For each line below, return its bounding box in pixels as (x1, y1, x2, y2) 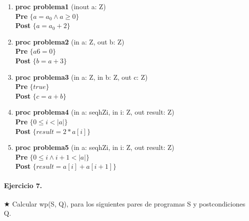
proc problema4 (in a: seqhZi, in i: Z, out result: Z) (15, 107, 174, 117)
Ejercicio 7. (4, 180, 42, 190)
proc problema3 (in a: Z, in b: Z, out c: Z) (15, 72, 148, 82)
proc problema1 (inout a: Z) (15, 1, 106, 11)
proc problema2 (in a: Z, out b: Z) (15, 36, 124, 46)
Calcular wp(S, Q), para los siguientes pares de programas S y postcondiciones (12, 198, 246, 208)
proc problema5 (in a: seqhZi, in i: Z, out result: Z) (15, 142, 174, 152)
